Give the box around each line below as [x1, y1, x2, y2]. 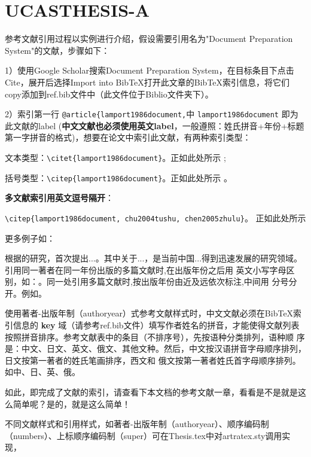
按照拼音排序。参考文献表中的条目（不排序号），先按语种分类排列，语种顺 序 [5, 330, 305, 343]
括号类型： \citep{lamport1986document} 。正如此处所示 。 [5, 171, 232, 184]
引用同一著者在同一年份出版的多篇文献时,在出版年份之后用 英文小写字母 [5, 263, 286, 276]
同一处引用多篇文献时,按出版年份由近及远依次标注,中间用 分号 [46, 275, 289, 288]
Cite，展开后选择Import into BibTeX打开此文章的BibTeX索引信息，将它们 [5, 75, 290, 88]
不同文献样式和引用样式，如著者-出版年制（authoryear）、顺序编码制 [5, 418, 269, 430]
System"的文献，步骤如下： [5, 44, 110, 56]
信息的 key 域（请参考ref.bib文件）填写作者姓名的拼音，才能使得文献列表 [13, 319, 300, 331]
